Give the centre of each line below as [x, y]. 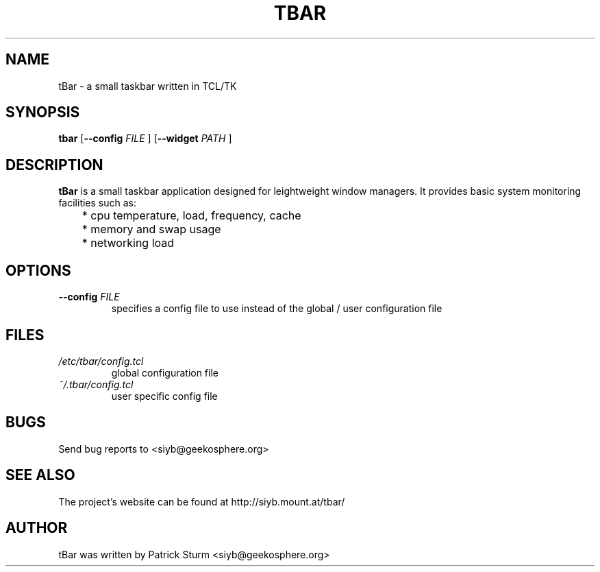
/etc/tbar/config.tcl [101, 361]
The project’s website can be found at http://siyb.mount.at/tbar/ [202, 501]
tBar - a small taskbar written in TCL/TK [148, 86]
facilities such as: [98, 203]
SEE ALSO [40, 475]
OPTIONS [38, 270]
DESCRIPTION [54, 165]
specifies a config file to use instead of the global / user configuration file [277, 309]
